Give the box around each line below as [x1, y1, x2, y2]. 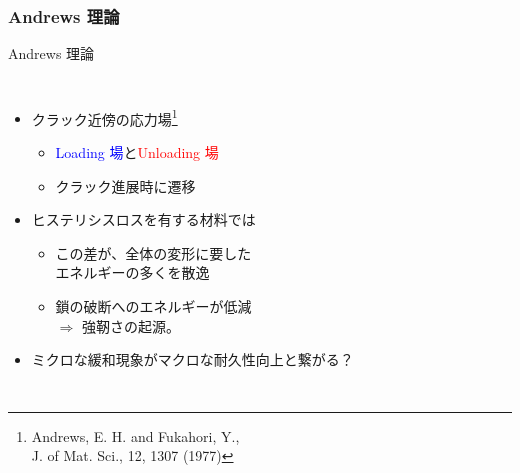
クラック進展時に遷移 [55, 175, 196, 196]
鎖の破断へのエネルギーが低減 [55, 296, 252, 317]
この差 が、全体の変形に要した [55, 242, 252, 263]
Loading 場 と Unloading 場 [55, 142, 219, 163]
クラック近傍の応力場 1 [31, 105, 178, 129]
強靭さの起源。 [82, 315, 180, 336]
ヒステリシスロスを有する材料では [31, 209, 256, 230]
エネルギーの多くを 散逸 [55, 262, 210, 283]
